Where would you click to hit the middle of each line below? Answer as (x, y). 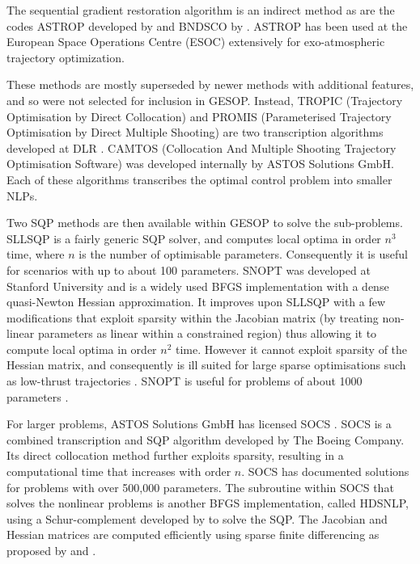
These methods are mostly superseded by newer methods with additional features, (210, 84)
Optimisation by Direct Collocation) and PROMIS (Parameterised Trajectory (199, 116)
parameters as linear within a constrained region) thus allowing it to (207, 333)
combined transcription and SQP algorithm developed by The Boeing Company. (206, 439)
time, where (36, 254)
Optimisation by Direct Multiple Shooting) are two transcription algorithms (195, 132)
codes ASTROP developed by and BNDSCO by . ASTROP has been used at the (207, 25)
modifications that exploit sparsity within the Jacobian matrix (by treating (193, 317)
